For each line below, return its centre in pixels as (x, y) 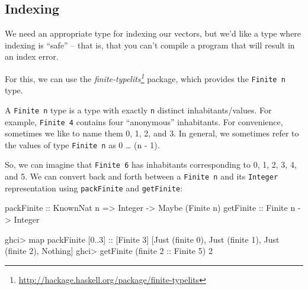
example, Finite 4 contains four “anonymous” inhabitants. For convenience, (144, 121)
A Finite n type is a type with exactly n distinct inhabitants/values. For (138, 110)
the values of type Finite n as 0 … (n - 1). (82, 144)
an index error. (32, 56)
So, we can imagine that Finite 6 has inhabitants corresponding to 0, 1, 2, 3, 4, (151, 164)
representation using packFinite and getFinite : (94, 188)
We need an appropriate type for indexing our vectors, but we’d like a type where (153, 33)
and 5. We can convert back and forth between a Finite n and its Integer (142, 176)
